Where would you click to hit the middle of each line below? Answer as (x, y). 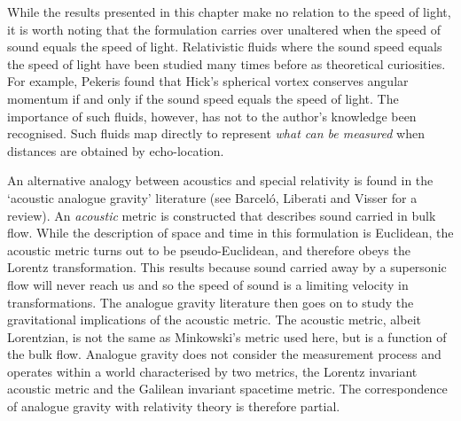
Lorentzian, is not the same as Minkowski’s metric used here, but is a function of (227, 336)
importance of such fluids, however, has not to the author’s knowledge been (212, 116)
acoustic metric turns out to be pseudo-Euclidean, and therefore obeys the (209, 249)
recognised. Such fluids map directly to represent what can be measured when (216, 133)
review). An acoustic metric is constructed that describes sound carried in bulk (222, 215)
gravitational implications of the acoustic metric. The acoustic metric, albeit (214, 320)
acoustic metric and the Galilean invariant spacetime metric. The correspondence (227, 389)
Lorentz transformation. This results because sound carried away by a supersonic (227, 267)
